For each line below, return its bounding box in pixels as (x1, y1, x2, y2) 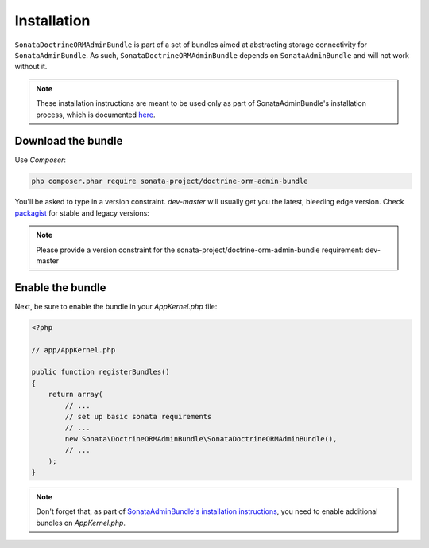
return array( (48, 390, 103, 399)
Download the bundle (14, 134, 123, 148)
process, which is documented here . (36, 110, 156, 119)
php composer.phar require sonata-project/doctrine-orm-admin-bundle (31, 177, 308, 186)
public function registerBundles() (31, 367, 170, 377)
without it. (14, 62, 48, 72)
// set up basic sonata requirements (64, 412, 212, 421)
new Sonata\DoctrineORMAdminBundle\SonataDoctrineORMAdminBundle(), (64, 434, 338, 443)
